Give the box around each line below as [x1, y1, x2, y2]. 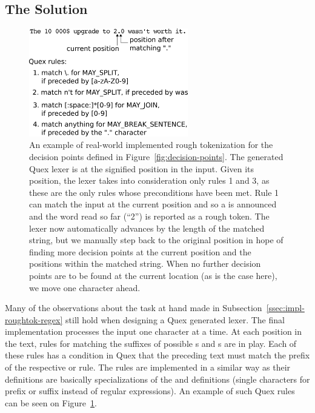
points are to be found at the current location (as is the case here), [29, 269, 277, 281]
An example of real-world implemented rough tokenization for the [29, 138, 273, 151]
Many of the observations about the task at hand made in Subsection [5, 301, 262, 314]
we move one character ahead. [29, 281, 141, 294]
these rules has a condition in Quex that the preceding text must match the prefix [5, 349, 310, 361]
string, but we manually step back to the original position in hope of [29, 233, 283, 246]
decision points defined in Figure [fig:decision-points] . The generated [29, 150, 283, 163]
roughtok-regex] [5, 313, 63, 326]
